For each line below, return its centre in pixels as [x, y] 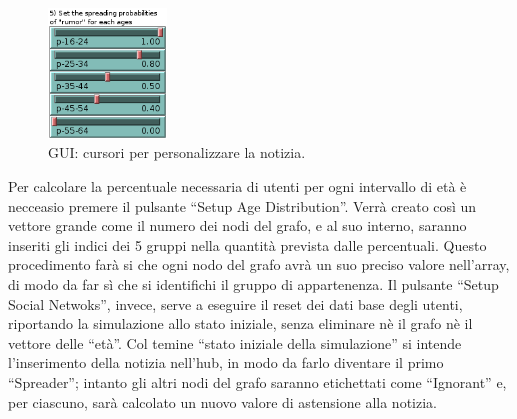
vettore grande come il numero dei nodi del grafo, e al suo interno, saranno [237, 225]
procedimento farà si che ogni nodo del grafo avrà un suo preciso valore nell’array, [259, 264]
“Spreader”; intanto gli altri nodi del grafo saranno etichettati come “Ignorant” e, [257, 381]
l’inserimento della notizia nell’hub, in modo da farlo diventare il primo [226, 362]
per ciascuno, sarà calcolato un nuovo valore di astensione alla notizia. [222, 401]
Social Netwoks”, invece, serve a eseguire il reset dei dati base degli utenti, [235, 303]
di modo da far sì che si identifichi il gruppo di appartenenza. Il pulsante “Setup [253, 284]
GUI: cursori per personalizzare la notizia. [177, 152]
